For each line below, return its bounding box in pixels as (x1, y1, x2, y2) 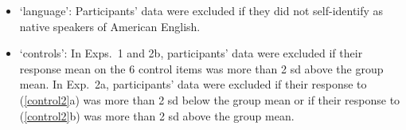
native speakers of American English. (19, 18, 201, 34)
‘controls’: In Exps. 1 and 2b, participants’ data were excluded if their (19, 45, 363, 61)
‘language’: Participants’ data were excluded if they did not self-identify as (19, 2, 384, 18)
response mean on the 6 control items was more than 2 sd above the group (19, 60, 384, 77)
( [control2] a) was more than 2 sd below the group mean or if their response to (19, 91, 400, 108)
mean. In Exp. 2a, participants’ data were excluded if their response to (19, 76, 367, 93)
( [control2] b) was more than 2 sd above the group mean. (19, 107, 295, 124)
